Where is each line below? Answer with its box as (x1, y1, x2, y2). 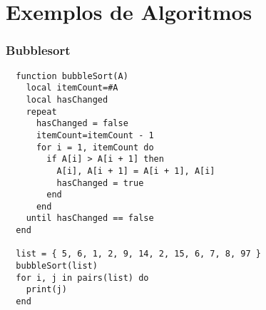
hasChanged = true (56, 177, 144, 188)
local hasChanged (26, 94, 108, 105)
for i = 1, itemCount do (36, 142, 154, 153)
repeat (26, 106, 57, 117)
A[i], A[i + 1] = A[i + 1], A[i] (56, 165, 215, 176)
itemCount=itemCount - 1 (36, 130, 154, 140)
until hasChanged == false (26, 213, 154, 224)
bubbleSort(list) (16, 261, 98, 272)
